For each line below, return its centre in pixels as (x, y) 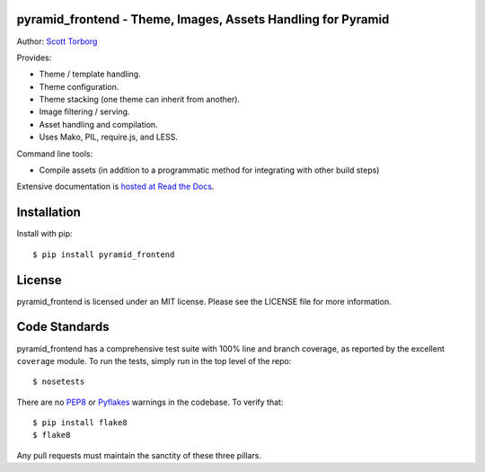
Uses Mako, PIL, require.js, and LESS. (109, 137)
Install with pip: (44, 234)
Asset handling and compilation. (98, 124)
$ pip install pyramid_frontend (104, 254)
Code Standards (63, 327)
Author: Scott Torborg (57, 41)
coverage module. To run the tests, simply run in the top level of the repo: (154, 361)
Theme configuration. (79, 86)
